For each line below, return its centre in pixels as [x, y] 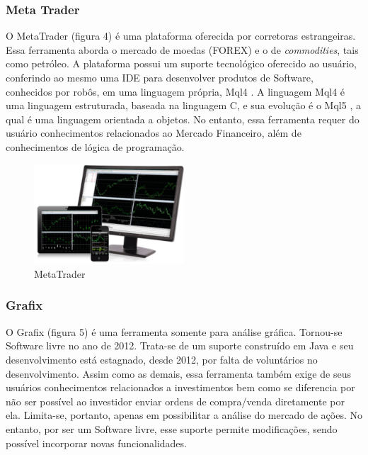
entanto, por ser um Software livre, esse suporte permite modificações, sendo [172, 428]
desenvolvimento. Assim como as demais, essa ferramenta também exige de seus [178, 373]
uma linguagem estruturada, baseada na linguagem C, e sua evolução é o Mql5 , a [183, 105]
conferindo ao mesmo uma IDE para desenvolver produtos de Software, [160, 77]
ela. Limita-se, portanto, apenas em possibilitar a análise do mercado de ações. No [184, 415]
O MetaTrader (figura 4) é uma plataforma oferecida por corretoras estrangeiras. [181, 36]
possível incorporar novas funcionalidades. [96, 443]
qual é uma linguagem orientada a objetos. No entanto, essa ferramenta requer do [183, 119]
